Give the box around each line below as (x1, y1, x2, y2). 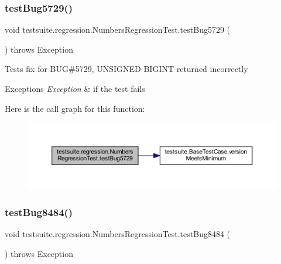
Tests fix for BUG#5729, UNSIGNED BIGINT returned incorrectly (5, 63, 248, 75)
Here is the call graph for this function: (5, 102, 145, 114)
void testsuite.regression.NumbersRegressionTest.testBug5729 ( (5, 23, 231, 36)
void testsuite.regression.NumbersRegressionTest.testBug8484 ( (5, 227, 231, 239)
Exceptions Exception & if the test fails (5, 83, 145, 94)
